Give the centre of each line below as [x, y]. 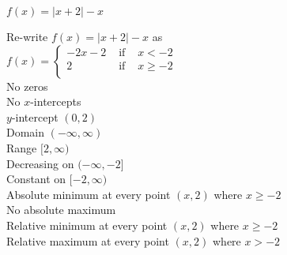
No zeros [27, 86]
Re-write [27, 36]
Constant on [36, 179]
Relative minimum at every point [87, 225]
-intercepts [56, 101]
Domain [26, 132]
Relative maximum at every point [88, 240]
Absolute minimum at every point [89, 194]
